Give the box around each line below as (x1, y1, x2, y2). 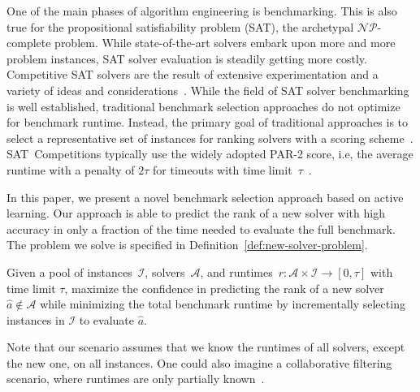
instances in (6, 311, 65, 328)
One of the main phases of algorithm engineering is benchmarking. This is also (6, 2, 397, 19)
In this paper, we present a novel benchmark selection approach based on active (6, 188, 404, 205)
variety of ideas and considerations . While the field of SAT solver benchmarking (6, 81, 409, 98)
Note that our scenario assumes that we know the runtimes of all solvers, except (6, 338, 405, 355)
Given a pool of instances (6, 263, 132, 280)
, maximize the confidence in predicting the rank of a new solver (64, 279, 384, 296)
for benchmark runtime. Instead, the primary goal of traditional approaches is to (6, 114, 409, 131)
